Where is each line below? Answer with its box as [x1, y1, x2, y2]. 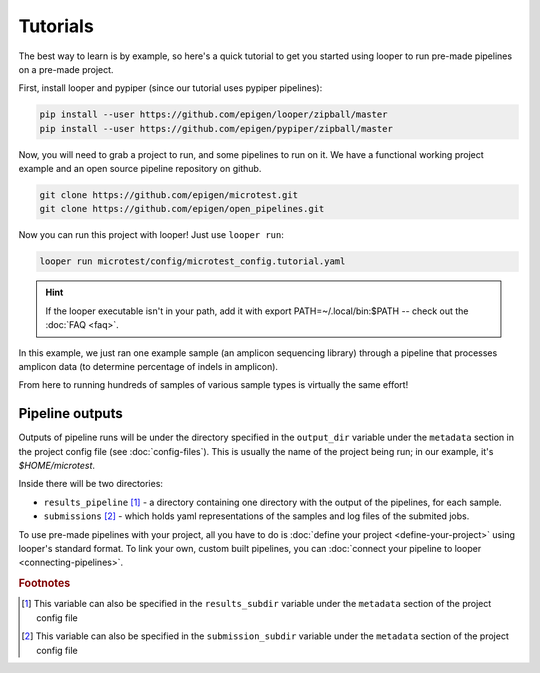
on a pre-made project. [18, 63, 114, 75]
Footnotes [18, 576, 71, 590]
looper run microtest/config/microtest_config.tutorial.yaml [39, 256, 346, 267]
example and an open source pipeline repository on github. [18, 163, 262, 175]
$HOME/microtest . [18, 460, 95, 472]
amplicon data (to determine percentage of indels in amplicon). [18, 360, 279, 372]
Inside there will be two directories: [18, 478, 164, 490]
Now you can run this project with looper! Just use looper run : [18, 229, 284, 241]
